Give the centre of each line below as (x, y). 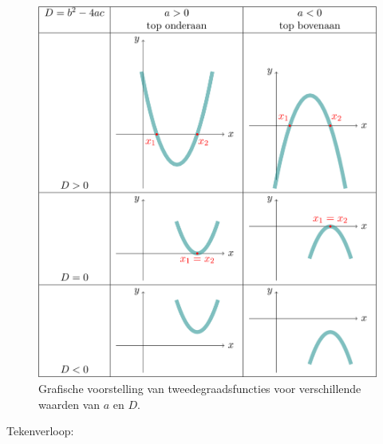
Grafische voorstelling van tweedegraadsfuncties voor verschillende (200, 388)
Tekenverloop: (40, 431)
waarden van (69, 404)
